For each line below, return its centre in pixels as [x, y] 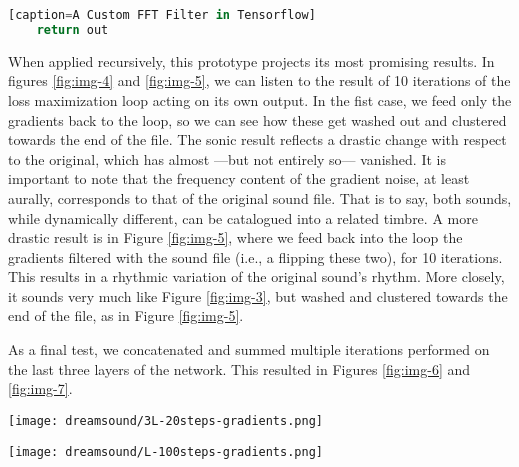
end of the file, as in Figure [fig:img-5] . [126, 315]
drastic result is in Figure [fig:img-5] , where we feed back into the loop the [235, 237]
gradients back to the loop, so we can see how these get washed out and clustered [257, 119]
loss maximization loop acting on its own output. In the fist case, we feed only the [260, 99]
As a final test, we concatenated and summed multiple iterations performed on [249, 349]
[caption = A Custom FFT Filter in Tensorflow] [162, 15]
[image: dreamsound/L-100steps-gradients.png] [165, 451]
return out [72, 29]
